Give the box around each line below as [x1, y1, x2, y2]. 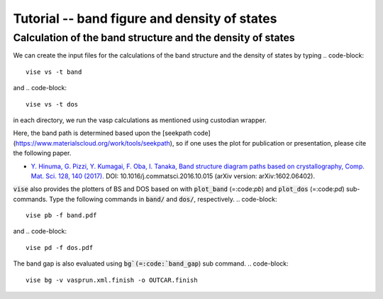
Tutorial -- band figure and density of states [13, 11, 277, 26]
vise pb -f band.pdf [26, 212, 97, 219]
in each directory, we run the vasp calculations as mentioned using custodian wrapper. [13, 116, 267, 124]
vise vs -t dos [26, 100, 79, 108]
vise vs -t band [26, 67, 82, 76]
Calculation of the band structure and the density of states [13, 31, 296, 44]
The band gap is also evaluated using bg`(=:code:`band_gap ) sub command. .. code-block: [13, 259, 289, 268]
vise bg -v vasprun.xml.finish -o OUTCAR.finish [26, 276, 198, 284]
